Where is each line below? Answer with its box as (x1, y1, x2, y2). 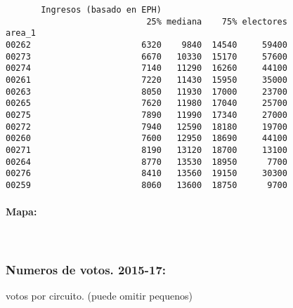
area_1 (6, 28, 36, 39)
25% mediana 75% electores (146, 16, 287, 27)
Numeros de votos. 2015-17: (6, 260, 167, 278)
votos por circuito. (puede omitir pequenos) (6, 288, 193, 303)
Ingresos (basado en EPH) (41, 5, 162, 15)
